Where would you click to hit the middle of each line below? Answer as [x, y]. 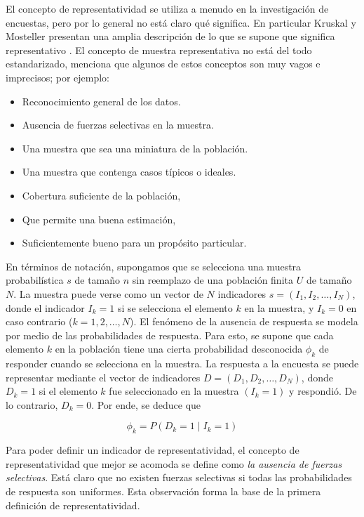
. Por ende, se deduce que [146, 404]
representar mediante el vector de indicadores [103, 377]
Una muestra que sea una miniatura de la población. [135, 148]
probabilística [35, 280]
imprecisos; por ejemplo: [58, 77]
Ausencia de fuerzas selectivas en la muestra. [118, 125]
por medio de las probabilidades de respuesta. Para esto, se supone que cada [170, 335]
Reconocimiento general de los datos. [101, 101]
